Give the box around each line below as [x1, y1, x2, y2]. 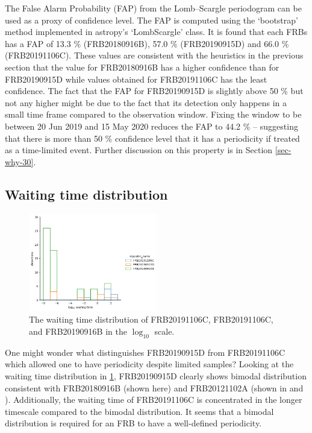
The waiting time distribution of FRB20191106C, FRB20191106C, [29, 313, 273, 326]
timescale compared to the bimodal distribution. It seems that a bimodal [5, 405, 274, 417]
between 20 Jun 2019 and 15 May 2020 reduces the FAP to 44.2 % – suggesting [5, 119, 298, 132]
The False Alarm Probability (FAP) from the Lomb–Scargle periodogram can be [5, 2, 302, 14]
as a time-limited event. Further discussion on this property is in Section [5, 144, 273, 156]
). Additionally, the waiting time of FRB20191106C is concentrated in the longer [5, 393, 302, 406]
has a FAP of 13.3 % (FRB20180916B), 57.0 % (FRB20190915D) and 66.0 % [5, 37, 289, 49]
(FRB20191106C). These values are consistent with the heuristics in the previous [5, 49, 304, 62]
